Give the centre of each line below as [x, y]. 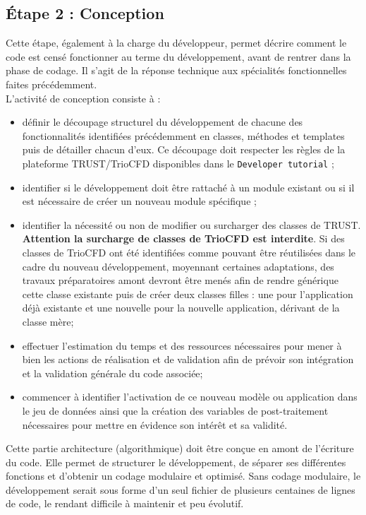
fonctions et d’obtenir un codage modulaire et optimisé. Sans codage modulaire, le [183, 476]
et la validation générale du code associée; [112, 373]
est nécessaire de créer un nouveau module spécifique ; [139, 201]
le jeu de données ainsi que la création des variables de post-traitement [175, 410]
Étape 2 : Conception [85, 13]
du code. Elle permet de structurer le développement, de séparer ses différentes [176, 462]
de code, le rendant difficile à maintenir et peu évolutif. [125, 503]
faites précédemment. [51, 84]
